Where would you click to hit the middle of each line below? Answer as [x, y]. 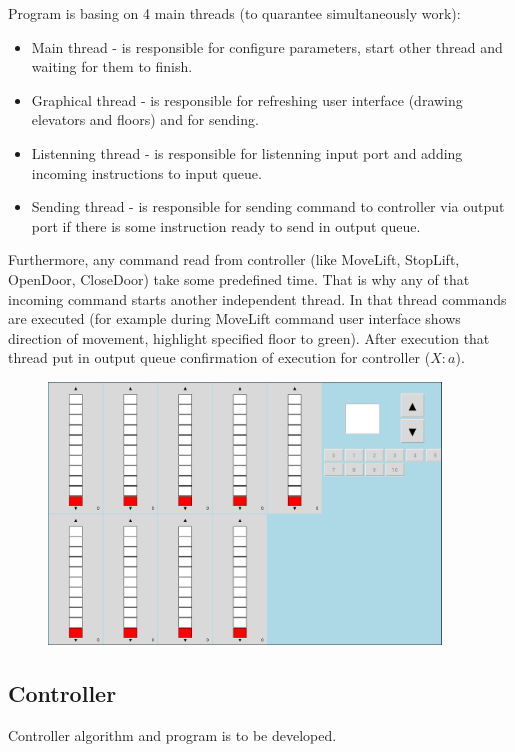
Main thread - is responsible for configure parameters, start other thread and [267, 46]
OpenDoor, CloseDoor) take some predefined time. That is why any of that [239, 278]
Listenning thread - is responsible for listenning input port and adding [247, 152]
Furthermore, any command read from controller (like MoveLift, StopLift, [234, 259]
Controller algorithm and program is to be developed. [172, 734]
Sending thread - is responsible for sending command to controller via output [268, 206]
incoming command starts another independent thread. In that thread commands [257, 298]
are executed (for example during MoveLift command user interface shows [234, 318]
